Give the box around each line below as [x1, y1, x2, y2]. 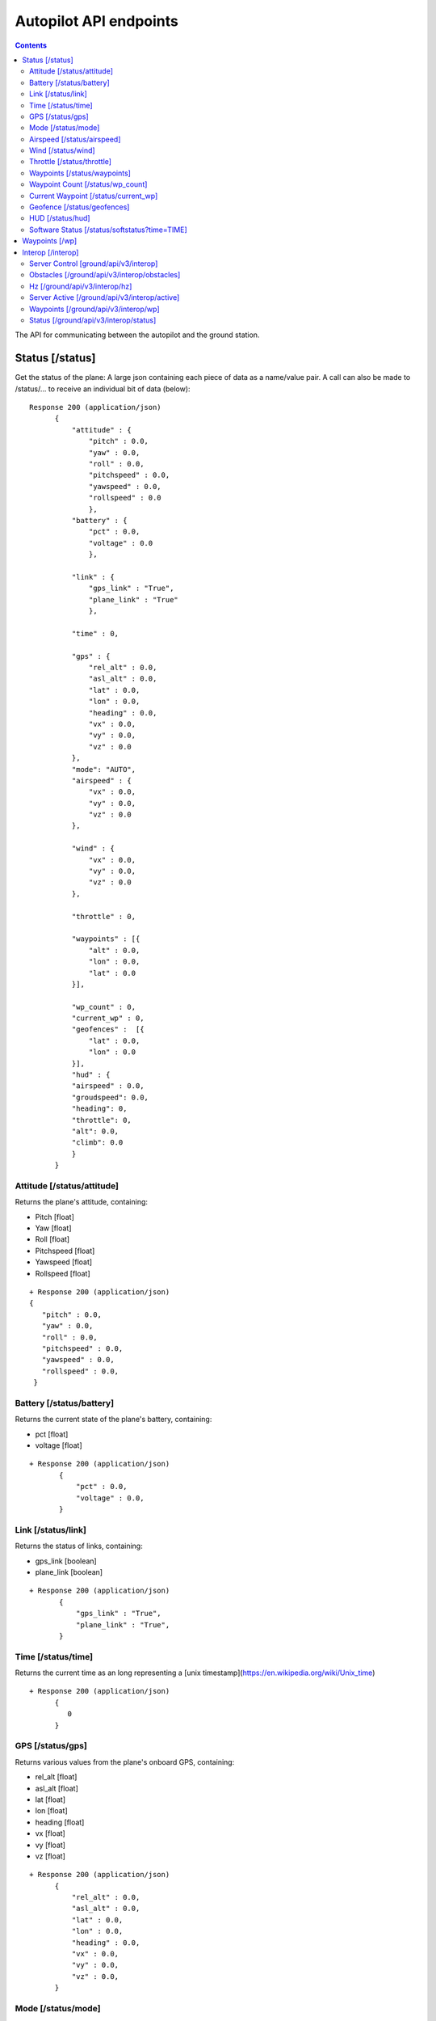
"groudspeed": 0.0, [71, 1092, 149, 1102]
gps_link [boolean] [35, 1556, 97, 1566]
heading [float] [35, 1817, 85, 1827]
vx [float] [35, 1829, 66, 1838]
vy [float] [35, 1840, 66, 1850]
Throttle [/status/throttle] [29, 157, 112, 167]
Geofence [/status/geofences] [29, 202, 130, 212]
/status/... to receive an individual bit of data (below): [15, 384, 191, 394]
